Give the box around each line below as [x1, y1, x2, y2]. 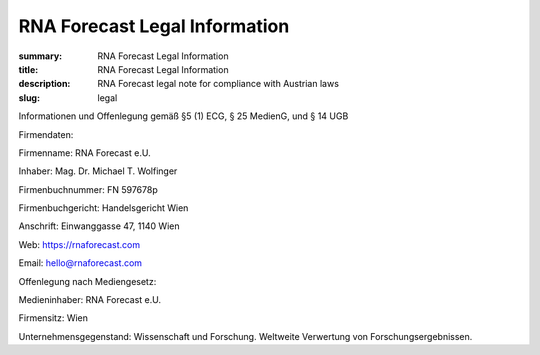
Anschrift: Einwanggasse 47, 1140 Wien [18, 220, 180, 232]
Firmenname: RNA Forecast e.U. [18, 146, 151, 159]
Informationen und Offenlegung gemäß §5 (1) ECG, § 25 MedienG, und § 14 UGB [18, 110, 349, 122]
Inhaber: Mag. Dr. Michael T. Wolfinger [18, 165, 178, 177]
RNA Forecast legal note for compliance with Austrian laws [97, 78, 340, 90]
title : [18, 63, 39, 75]
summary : [18, 50, 63, 62]
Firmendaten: [18, 128, 74, 140]
